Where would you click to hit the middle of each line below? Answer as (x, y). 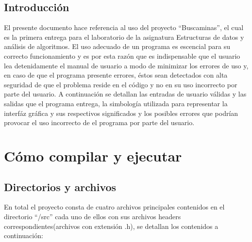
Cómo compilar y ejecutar (93, 155)
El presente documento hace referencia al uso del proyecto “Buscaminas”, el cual (124, 27)
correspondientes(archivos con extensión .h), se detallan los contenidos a (111, 226)
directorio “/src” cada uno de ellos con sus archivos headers (92, 216)
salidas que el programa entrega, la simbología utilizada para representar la (116, 103)
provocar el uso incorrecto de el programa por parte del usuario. (99, 122)
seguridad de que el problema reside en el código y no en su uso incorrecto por (121, 84)
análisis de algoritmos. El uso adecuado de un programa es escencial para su (117, 46)
